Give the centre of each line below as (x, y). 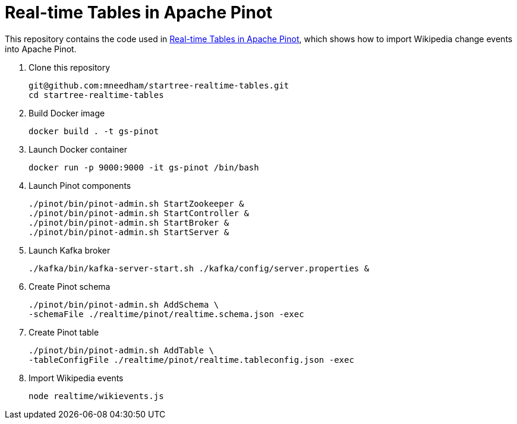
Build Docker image (67, 113)
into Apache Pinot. (41, 49)
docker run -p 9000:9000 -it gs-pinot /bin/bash (144, 167)
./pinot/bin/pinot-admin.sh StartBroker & (129, 222)
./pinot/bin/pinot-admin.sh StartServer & (129, 232)
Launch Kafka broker (70, 250)
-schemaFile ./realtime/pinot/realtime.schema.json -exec (166, 314)
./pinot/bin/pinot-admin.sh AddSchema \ (124, 304)
